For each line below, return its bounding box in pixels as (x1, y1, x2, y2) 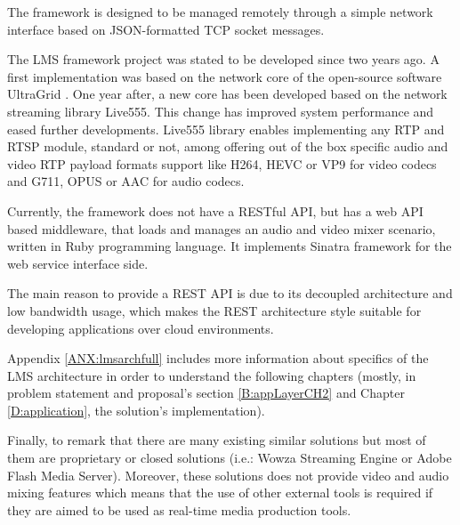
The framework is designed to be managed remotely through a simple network (7, 3, 433, 20)
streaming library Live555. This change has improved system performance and (7, 101, 434, 120)
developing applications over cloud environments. (7, 319, 274, 337)
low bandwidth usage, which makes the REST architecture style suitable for (7, 301, 422, 319)
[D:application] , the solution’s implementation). (7, 400, 265, 419)
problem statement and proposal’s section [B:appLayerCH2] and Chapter (7, 384, 405, 402)
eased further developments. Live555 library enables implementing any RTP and (7, 119, 445, 138)
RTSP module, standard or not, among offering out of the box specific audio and (7, 137, 448, 156)
